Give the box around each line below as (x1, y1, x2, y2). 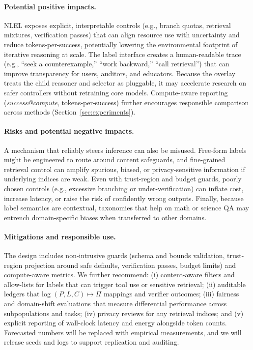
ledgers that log (4, 289, 51, 299)
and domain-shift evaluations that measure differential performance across (4, 298, 227, 309)
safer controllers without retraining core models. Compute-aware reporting (4, 87, 228, 97)
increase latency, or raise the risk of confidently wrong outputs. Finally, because (4, 193, 244, 203)
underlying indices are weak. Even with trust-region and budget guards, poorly (4, 174, 242, 184)
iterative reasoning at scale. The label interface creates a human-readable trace (4, 49, 241, 59)
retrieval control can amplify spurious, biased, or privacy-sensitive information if (4, 164, 245, 174)
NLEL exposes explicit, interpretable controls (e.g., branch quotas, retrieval (4, 20, 231, 30)
